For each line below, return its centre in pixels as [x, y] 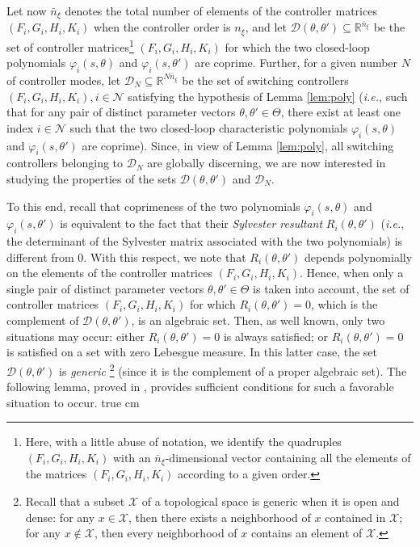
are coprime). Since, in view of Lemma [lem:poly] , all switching [238, 145]
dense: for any [60, 517]
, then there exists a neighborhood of [220, 517]
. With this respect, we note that [165, 257]
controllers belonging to [65, 163]
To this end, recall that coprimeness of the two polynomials [153, 206]
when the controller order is [162, 27]
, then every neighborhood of [166, 533]
